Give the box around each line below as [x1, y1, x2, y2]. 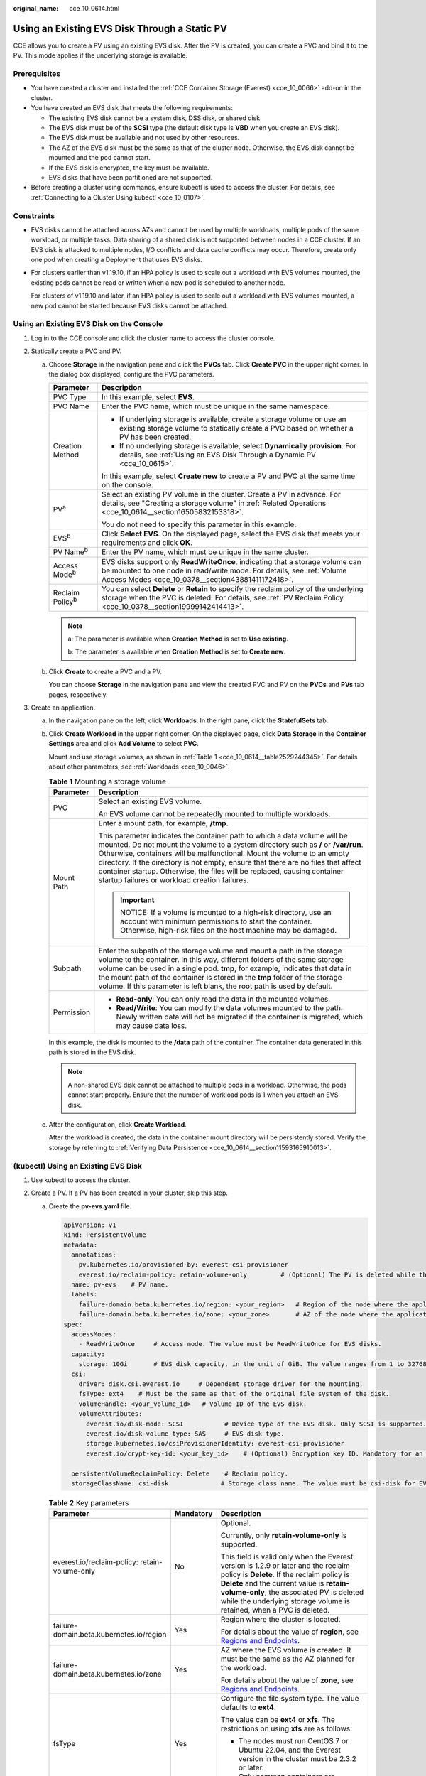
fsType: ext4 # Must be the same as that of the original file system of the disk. [78, 1390, 390, 1398]
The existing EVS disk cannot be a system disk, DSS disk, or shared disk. [48, 114, 262, 122]
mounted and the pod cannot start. [48, 153, 151, 162]
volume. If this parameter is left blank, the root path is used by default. [98, 981, 333, 991]
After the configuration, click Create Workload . [48, 1120, 187, 1129]
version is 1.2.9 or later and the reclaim [220, 1561, 351, 1571]
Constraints [13, 210, 55, 220]
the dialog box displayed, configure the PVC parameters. [48, 369, 214, 378]
